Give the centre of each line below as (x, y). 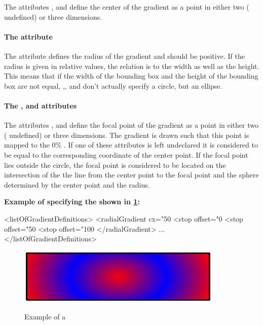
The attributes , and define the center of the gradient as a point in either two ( (127, 7)
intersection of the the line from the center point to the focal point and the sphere (131, 175)
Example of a (45, 317)
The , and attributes (41, 105)
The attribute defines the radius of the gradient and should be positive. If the (124, 56)
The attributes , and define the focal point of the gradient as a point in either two (131, 125)
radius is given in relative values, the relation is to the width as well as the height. (132, 66)
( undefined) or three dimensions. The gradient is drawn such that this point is (127, 135)
